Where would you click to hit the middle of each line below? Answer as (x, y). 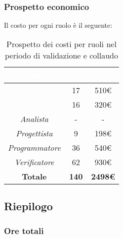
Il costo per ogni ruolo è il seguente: (58, 25)
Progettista (34, 133)
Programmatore (34, 147)
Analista (34, 119)
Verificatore (34, 162)
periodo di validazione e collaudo (61, 55)
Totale (34, 176)
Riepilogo (28, 206)
